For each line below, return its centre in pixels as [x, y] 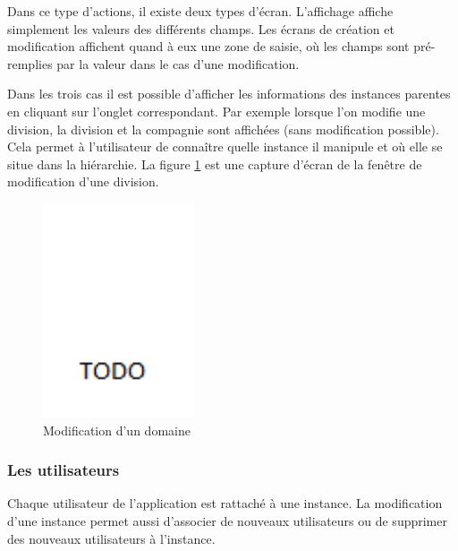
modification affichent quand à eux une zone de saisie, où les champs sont [208, 46]
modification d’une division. [83, 181]
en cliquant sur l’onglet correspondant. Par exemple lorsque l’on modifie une [216, 111]
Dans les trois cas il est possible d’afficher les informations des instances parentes [229, 94]
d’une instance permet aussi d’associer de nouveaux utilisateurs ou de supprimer [227, 521]
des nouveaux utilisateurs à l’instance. [111, 538]
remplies [30, 63]
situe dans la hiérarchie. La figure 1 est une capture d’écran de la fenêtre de [215, 164]
